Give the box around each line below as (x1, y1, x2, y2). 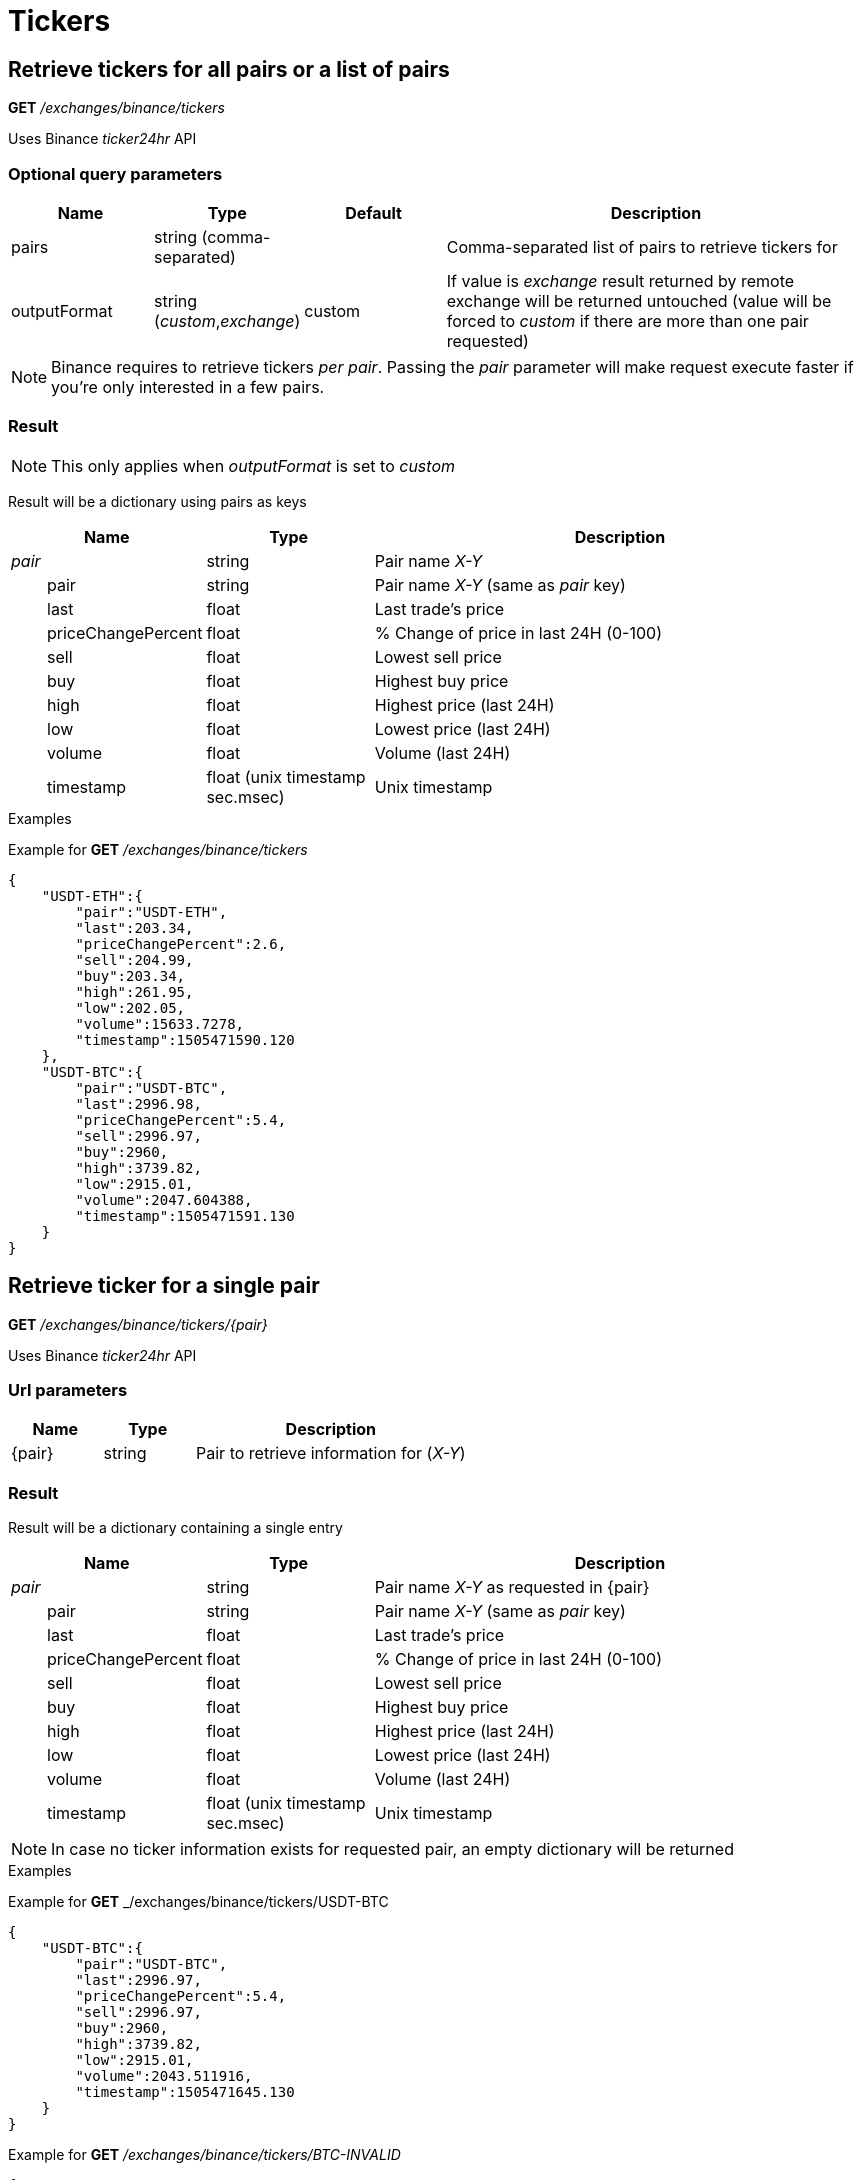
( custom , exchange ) (154, 310, 301, 331)
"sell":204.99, (75, 951, 194, 968)
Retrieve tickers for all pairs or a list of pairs (8, 56, 450, 82)
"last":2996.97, (75, 1972, 202, 1989)
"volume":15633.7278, (75, 1015, 245, 1032)
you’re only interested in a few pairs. (51, 376, 325, 397)
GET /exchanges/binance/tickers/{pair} (8, 1315, 268, 1333)
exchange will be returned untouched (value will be (446, 290, 832, 311)
